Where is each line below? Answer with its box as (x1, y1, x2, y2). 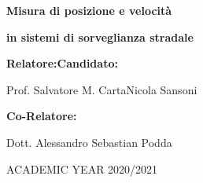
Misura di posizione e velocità (6, 2, 172, 18)
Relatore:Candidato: (6, 55, 118, 71)
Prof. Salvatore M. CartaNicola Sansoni (6, 81, 197, 97)
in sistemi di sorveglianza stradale (6, 28, 194, 45)
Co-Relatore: (6, 108, 77, 124)
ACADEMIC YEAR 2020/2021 (6, 160, 158, 177)
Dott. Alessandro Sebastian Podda (6, 134, 172, 150)
